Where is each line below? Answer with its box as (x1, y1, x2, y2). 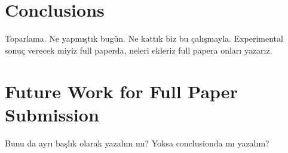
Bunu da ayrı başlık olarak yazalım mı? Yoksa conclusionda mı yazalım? (5, 136, 269, 149)
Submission (5, 102, 99, 126)
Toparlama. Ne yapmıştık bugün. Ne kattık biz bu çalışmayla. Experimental (5, 32, 283, 45)
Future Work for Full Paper (5, 79, 238, 103)
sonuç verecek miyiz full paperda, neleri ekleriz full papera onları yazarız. (5, 43, 272, 56)
